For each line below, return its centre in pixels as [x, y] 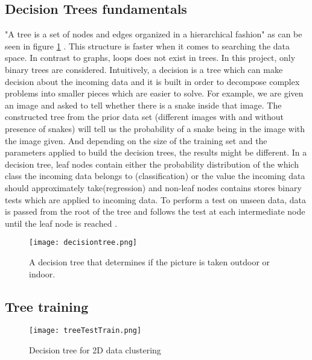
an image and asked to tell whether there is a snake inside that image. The [143, 105]
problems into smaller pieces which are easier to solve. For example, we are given [154, 93]
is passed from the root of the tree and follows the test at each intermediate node [155, 211]
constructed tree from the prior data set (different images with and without [145, 117]
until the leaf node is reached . [61, 223]
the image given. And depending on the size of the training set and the [136, 140]
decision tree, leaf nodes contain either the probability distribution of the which [152, 164]
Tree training [47, 306]
